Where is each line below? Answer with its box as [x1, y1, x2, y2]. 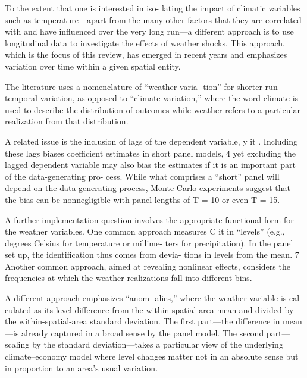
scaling [5, 338, 30, 351]
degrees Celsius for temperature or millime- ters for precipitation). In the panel [5, 236, 293, 249]
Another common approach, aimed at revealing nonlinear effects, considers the [5, 260, 290, 272]
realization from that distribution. [5, 115, 129, 127]
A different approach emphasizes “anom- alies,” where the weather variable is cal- [5, 292, 302, 304]
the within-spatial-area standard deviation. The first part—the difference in [5, 315, 280, 327]
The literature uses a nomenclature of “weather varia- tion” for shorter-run [5, 80, 278, 92]
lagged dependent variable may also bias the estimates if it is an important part [5, 158, 296, 171]
